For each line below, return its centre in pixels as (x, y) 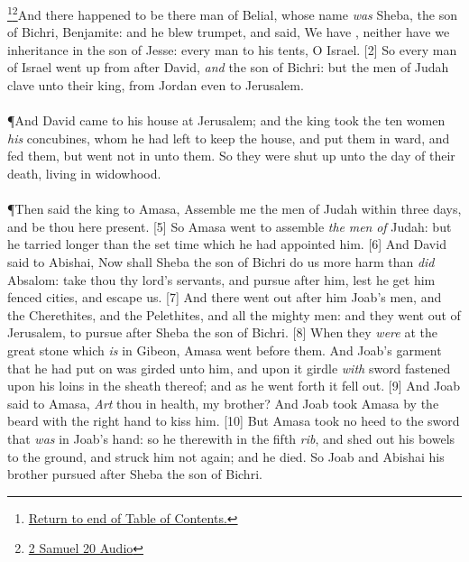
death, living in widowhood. (84, 173)
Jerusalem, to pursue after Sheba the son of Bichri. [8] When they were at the (222, 332)
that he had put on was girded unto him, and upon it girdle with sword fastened (229, 368)
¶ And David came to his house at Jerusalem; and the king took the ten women (226, 120)
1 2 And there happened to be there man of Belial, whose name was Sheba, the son (233, 13)
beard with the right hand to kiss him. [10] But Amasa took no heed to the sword (234, 421)
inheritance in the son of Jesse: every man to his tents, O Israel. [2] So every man (232, 49)
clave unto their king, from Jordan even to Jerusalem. (156, 85)
